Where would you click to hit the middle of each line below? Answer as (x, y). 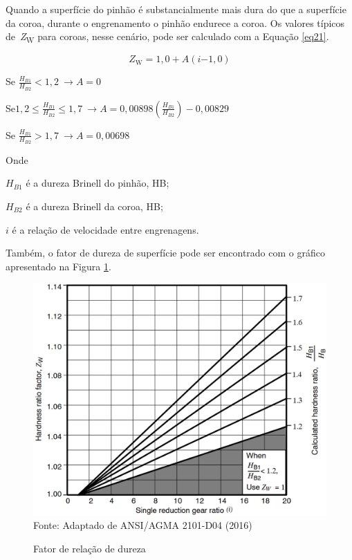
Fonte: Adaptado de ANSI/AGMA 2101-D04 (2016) (143, 525)
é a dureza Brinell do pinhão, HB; (98, 183)
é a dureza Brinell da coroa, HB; (94, 206)
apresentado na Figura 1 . (58, 266)
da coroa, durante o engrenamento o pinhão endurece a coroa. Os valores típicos (175, 22)
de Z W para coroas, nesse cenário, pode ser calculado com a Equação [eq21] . (167, 37)
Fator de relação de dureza (90, 548)
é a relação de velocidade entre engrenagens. (105, 229)
